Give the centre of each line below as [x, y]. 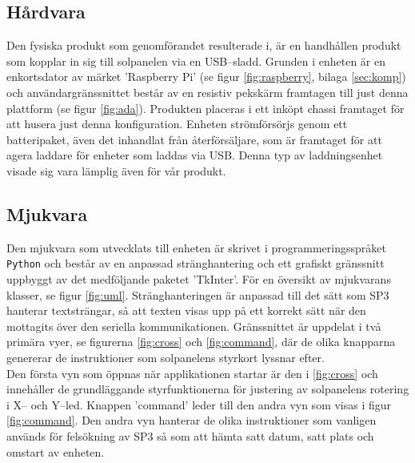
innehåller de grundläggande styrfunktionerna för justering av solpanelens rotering [208, 389]
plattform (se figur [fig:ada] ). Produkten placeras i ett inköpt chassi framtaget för [206, 108]
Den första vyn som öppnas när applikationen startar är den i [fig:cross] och [192, 373]
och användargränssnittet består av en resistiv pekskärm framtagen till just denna [207, 92]
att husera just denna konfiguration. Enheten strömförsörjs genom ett [177, 124]
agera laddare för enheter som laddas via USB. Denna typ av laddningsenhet [195, 155]
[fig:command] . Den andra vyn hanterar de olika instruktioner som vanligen [192, 420]
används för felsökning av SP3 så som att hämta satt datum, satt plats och [190, 435]
